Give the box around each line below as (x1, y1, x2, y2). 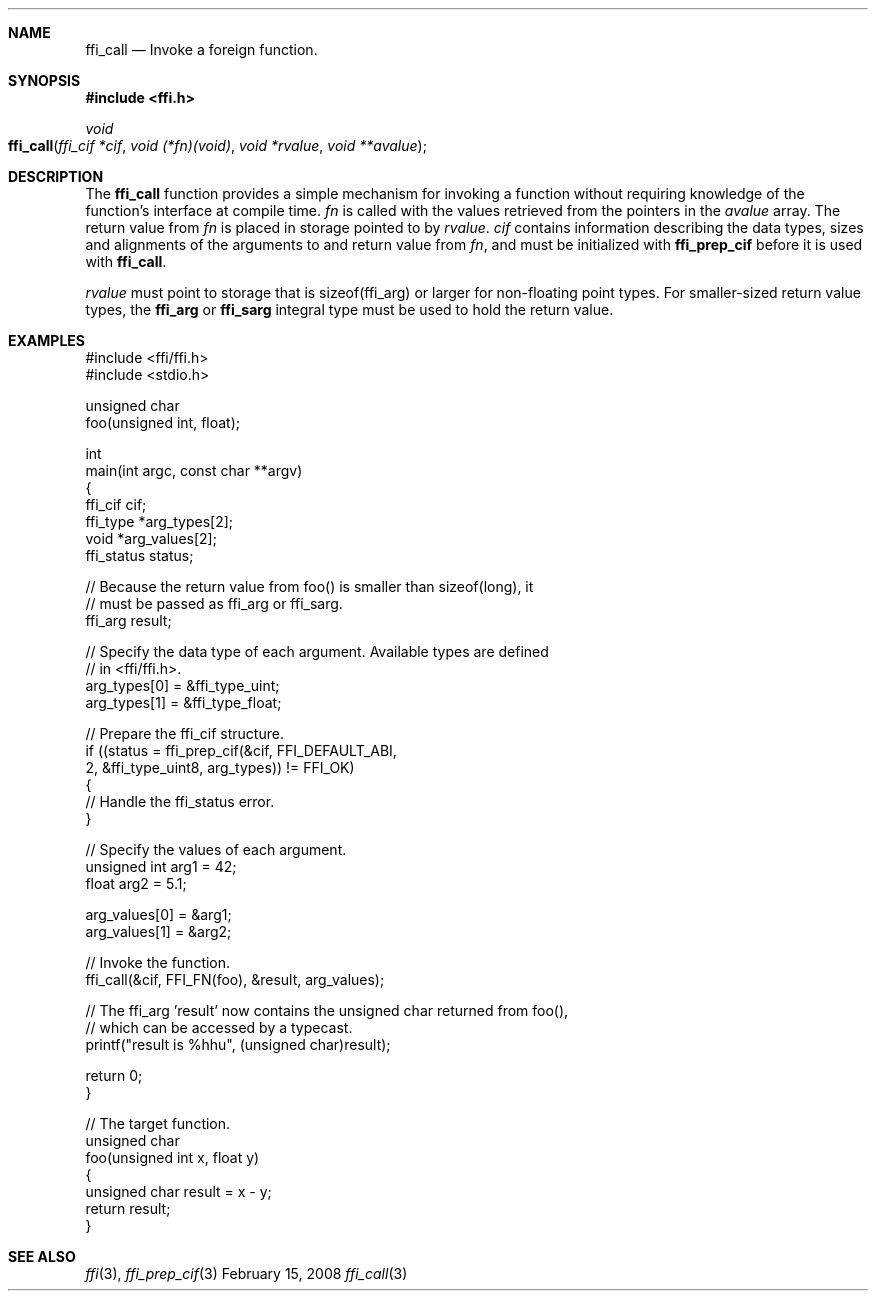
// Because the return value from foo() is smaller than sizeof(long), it (85, 578, 534, 595)
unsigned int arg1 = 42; (85, 858, 237, 875)
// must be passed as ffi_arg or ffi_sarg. (85, 595, 343, 612)
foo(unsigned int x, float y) (85, 1149, 260, 1166)
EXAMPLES (8, 332, 85, 349)
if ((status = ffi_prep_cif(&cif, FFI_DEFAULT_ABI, (85, 742, 397, 759)
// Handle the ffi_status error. (85, 793, 275, 810)
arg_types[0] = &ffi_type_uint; (85, 677, 280, 694)
